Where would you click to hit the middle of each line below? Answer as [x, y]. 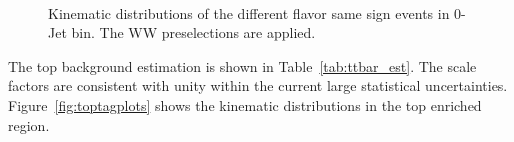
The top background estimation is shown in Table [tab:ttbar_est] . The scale [242, 65]
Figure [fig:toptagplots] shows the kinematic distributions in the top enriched [245, 104]
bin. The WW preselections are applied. [193, 32]
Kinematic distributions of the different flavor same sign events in [249, 12]
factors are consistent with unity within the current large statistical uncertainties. [258, 85]
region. [29, 124]
